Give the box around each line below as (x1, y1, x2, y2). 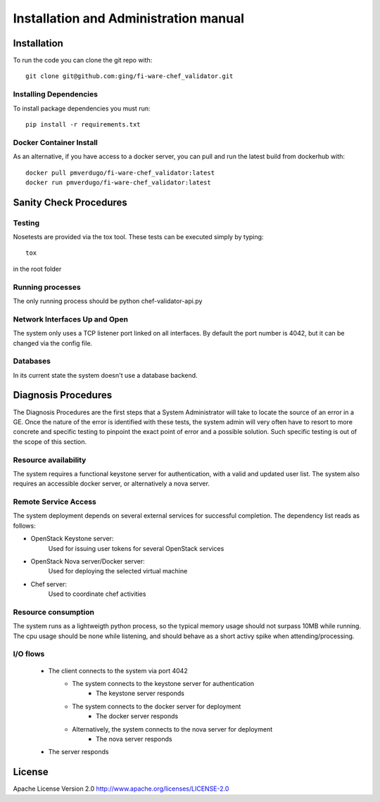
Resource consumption (13, 607, 95, 617)
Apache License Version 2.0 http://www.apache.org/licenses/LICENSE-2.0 (13, 784, 229, 793)
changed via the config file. (13, 338, 93, 348)
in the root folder (13, 265, 62, 273)
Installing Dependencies (13, 89, 99, 99)
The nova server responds (96, 734, 172, 743)
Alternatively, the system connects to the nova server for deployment (72, 725, 273, 733)
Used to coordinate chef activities (48, 590, 146, 598)
